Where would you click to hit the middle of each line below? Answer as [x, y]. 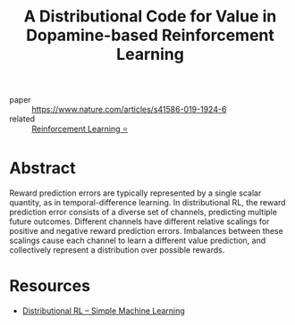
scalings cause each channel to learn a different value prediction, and [138, 241]
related [22, 119]
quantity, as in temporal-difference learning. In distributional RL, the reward [147, 203]
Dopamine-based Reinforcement [150, 35]
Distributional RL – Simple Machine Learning [103, 311]
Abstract [42, 168]
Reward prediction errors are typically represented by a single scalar [135, 193]
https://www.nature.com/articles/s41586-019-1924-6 [129, 110]
